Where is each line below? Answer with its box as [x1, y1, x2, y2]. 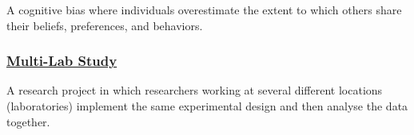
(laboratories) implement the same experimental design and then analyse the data [6, 98, 408, 114]
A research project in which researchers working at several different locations [6, 82, 383, 98]
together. [6, 113, 50, 129]
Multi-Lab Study [6, 51, 117, 71]
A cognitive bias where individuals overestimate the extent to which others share [6, 2, 402, 17]
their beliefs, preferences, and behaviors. [6, 17, 203, 33]
